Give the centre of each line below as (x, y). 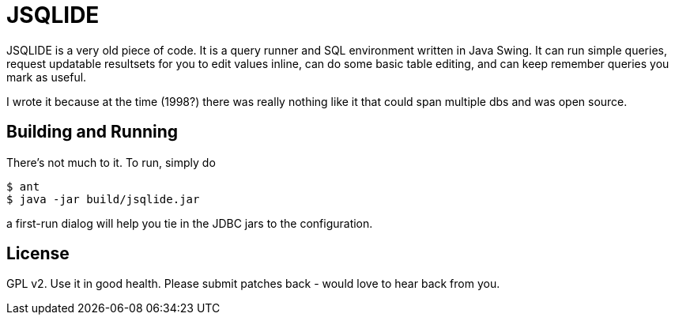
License (38, 254)
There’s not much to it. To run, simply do (111, 162)
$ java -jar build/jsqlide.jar (103, 199)
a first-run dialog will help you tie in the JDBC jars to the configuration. (190, 223)
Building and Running (92, 132)
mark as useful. (47, 77)
